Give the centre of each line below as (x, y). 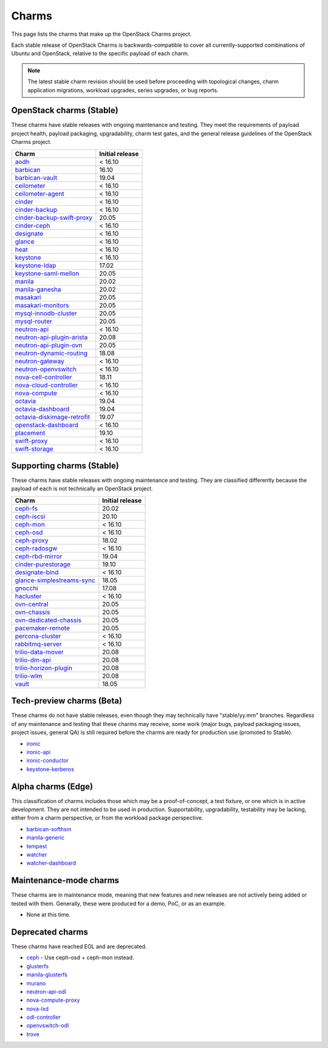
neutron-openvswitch (46, 369)
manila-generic (46, 838)
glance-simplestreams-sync (55, 580)
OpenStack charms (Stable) (65, 110)
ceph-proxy (32, 540)
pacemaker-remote (42, 628)
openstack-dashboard (46, 425)
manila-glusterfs (47, 974)
